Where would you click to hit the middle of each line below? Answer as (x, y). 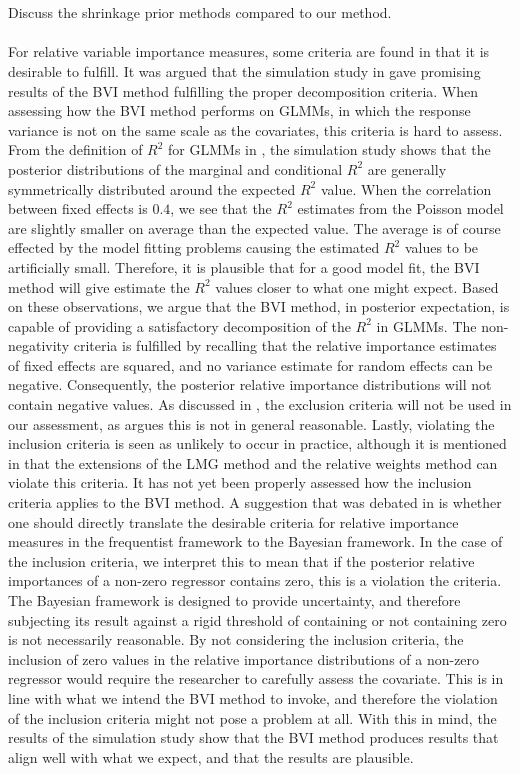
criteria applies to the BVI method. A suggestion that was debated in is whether (255, 502)
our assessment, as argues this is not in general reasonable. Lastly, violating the (251, 423)
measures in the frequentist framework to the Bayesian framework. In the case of (255, 541)
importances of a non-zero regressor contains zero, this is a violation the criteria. (255, 580)
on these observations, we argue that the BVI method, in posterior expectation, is (259, 306)
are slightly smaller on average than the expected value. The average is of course (254, 227)
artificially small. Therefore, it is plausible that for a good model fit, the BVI (244, 266)
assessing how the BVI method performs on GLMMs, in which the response (239, 110)
